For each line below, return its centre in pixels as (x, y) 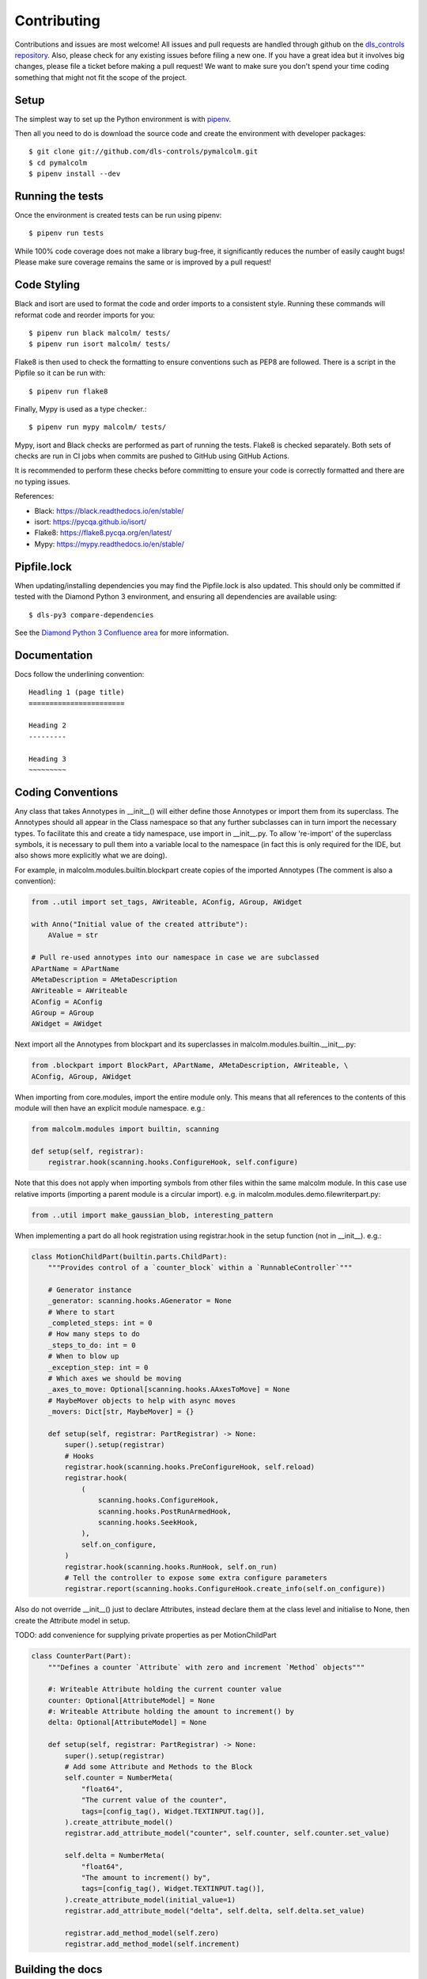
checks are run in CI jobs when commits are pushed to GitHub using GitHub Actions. (152, 456)
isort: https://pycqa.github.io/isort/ (90, 522)
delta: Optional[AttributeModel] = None (127, 1723)
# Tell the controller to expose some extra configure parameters (196, 1578)
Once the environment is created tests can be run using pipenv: (118, 215)
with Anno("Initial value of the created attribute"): (140, 924)
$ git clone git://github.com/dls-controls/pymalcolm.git (144, 152)
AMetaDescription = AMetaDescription (104, 979)
